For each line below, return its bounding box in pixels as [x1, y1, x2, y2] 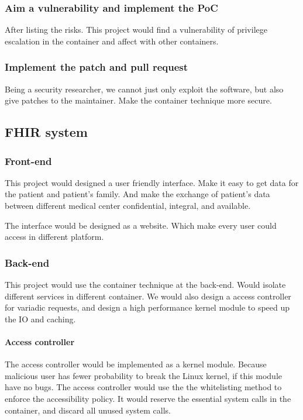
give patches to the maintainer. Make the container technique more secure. [5, 94, 272, 106]
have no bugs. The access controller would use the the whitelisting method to [5, 381, 282, 393]
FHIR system [5, 123, 88, 141]
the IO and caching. [5, 312, 76, 325]
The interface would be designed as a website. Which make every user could [5, 219, 277, 231]
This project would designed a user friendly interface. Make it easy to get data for [5, 176, 299, 188]
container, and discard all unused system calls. [5, 404, 171, 416]
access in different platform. [5, 230, 104, 243]
